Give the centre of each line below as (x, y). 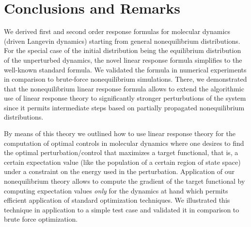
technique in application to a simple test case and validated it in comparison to (122, 209)
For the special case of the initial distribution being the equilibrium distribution (123, 50)
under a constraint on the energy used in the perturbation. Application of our (119, 171)
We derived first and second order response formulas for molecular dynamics (117, 31)
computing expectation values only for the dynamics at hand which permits (116, 190)
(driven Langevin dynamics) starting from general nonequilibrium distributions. (122, 41)
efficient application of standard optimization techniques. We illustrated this (117, 200)
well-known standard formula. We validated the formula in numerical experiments (125, 69)
